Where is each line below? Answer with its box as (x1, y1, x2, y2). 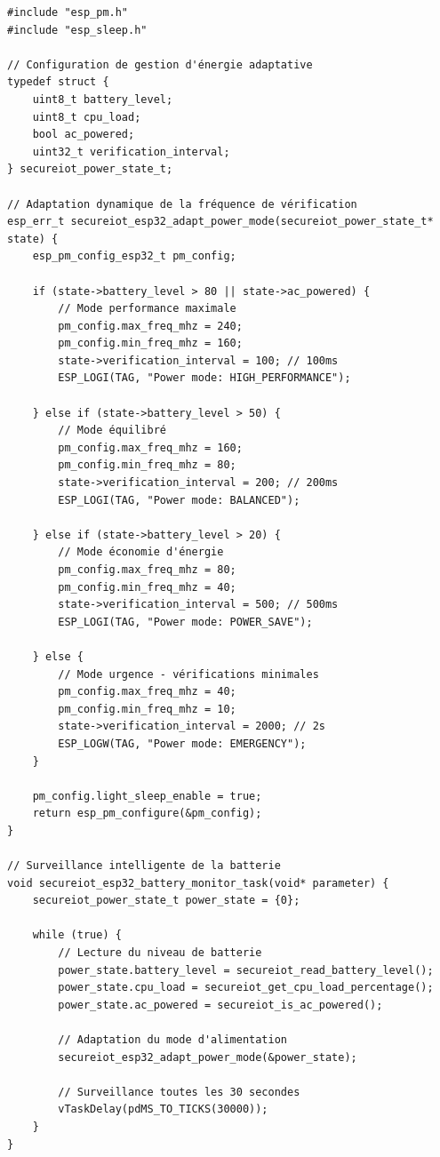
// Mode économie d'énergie (58, 546, 224, 559)
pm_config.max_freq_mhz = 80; (58, 563, 236, 576)
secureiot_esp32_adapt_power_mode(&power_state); (58, 1050, 357, 1064)
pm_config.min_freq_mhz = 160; (58, 337, 243, 350)
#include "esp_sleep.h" (7, 23, 148, 36)
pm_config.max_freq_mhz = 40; (58, 685, 236, 698)
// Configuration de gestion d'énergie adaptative (7, 58, 313, 71)
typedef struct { (7, 76, 109, 89)
